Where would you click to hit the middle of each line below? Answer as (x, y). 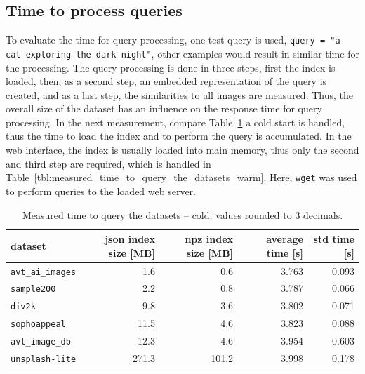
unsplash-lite (44, 360)
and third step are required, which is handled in (108, 163)
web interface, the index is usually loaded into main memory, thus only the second (182, 150)
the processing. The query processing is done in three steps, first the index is (171, 67)
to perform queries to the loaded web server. (101, 191)
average (285, 239)
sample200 (33, 289)
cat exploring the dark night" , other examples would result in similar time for (182, 53)
